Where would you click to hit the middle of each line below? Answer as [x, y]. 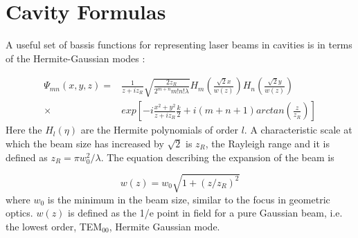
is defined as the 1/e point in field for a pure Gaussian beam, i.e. [205, 213]
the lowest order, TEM [54, 226]
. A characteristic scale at [298, 130]
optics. [19, 213]
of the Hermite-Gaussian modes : [75, 58]
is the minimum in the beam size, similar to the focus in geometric [189, 199]
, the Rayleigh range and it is [268, 144]
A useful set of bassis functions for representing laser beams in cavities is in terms [179, 45]
